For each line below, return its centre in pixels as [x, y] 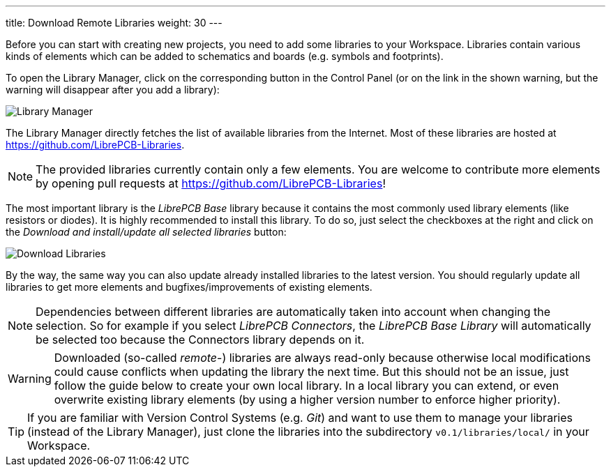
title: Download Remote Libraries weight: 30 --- [114, 23]
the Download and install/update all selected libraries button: [146, 232]
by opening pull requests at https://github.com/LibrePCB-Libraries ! [211, 183]
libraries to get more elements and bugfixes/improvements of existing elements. [189, 287]
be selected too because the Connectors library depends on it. [200, 340]
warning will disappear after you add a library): [113, 90]
